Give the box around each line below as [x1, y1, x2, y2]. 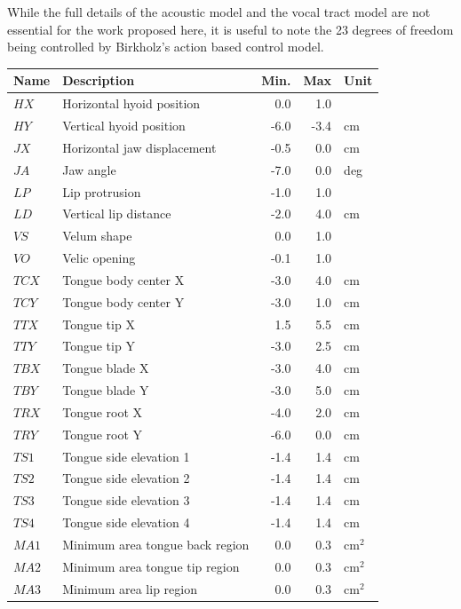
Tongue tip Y [62, 336, 135, 355]
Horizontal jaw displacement [62, 138, 217, 156]
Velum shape [62, 226, 132, 245]
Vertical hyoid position [62, 115, 186, 134]
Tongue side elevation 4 [62, 513, 190, 532]
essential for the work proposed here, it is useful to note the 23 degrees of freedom [7, 20, 454, 38]
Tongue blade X [62, 359, 149, 377]
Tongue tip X [62, 314, 135, 333]
